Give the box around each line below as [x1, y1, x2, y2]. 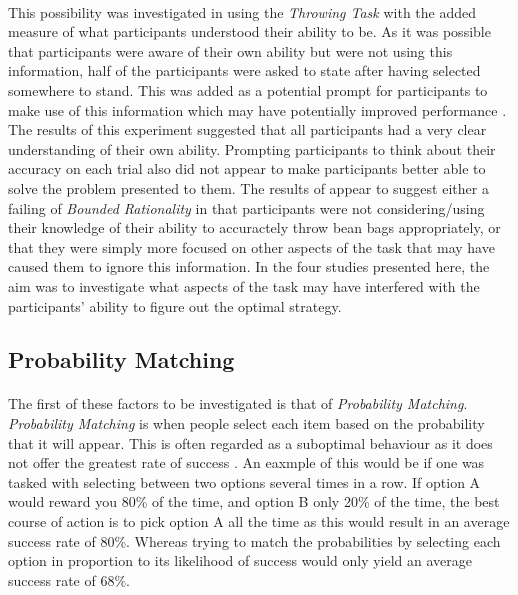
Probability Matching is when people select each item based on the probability [8, 413, 485, 434]
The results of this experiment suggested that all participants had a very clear [8, 119, 487, 140]
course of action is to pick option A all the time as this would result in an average [8, 511, 510, 532]
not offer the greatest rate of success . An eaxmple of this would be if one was [8, 452, 485, 473]
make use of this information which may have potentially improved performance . [8, 99, 507, 120]
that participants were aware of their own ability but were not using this [8, 40, 453, 61]
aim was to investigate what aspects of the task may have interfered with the [8, 275, 480, 296]
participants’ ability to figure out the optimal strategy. [8, 295, 342, 316]
